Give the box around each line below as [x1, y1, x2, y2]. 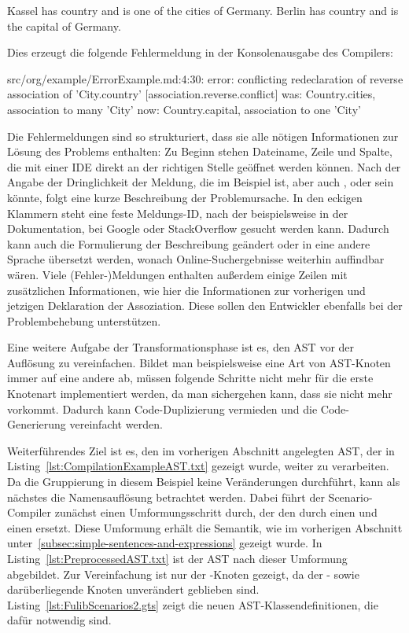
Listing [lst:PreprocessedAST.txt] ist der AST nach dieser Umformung [7, 550, 348, 566]
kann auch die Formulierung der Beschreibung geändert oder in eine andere [7, 235, 370, 252]
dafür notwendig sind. [7, 612, 112, 628]
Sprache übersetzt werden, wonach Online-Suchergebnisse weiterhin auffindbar [7, 251, 385, 267]
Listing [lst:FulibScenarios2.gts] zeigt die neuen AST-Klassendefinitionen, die [7, 596, 378, 613]
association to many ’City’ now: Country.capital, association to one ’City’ [7, 101, 361, 117]
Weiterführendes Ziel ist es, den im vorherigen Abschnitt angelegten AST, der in [7, 442, 395, 458]
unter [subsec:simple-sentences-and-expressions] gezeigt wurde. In [7, 535, 322, 551]
